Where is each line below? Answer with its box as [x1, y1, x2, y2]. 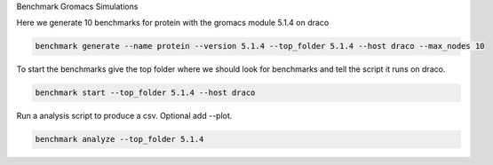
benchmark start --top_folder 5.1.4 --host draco [35, 88, 256, 98]
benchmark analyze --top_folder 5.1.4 [35, 134, 204, 145]
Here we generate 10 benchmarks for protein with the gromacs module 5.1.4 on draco [16, 18, 330, 28]
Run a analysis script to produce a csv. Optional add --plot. [16, 111, 233, 122]
